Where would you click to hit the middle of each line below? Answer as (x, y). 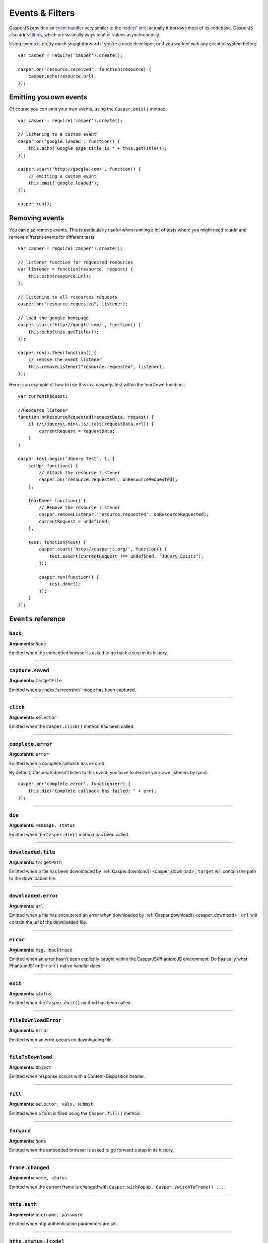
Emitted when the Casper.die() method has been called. (69, 834)
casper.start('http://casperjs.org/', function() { (103, 549)
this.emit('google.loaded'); (64, 183)
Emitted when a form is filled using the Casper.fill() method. (75, 1113)
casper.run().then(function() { (57, 353)
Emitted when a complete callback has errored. (58, 763)
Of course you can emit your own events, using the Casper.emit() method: (88, 109)
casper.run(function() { (69, 577)
